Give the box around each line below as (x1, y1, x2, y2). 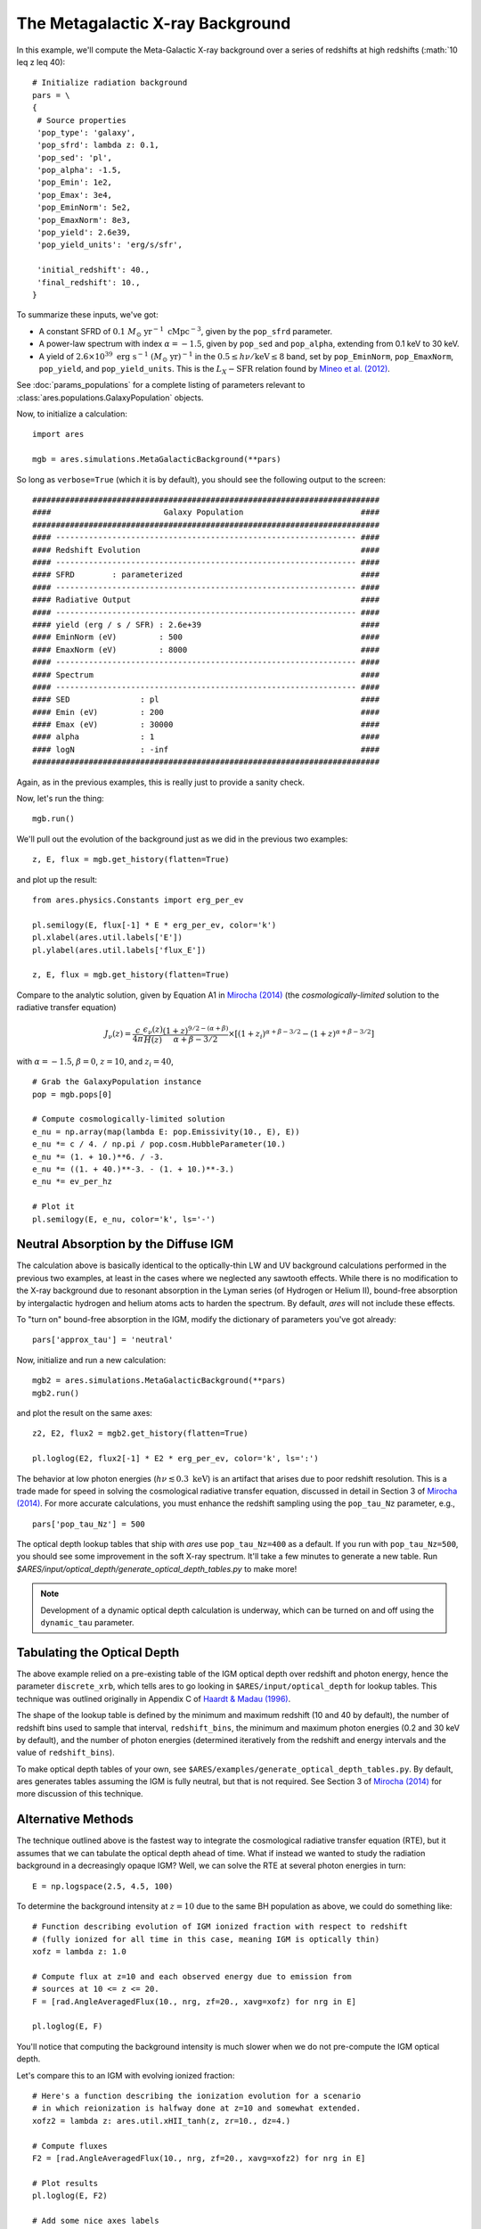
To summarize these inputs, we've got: (16, 309, 159, 320)
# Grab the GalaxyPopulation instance (32, 1077, 202, 1087)
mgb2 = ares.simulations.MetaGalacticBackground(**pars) (32, 1376, 287, 1386)
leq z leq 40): (16, 56, 66, 67)
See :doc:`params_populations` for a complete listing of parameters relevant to (16, 380, 306, 391)
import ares (32, 429, 85, 440)
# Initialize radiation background (32, 78, 188, 88)
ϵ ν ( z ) (143, 1024, 164, 1037)
